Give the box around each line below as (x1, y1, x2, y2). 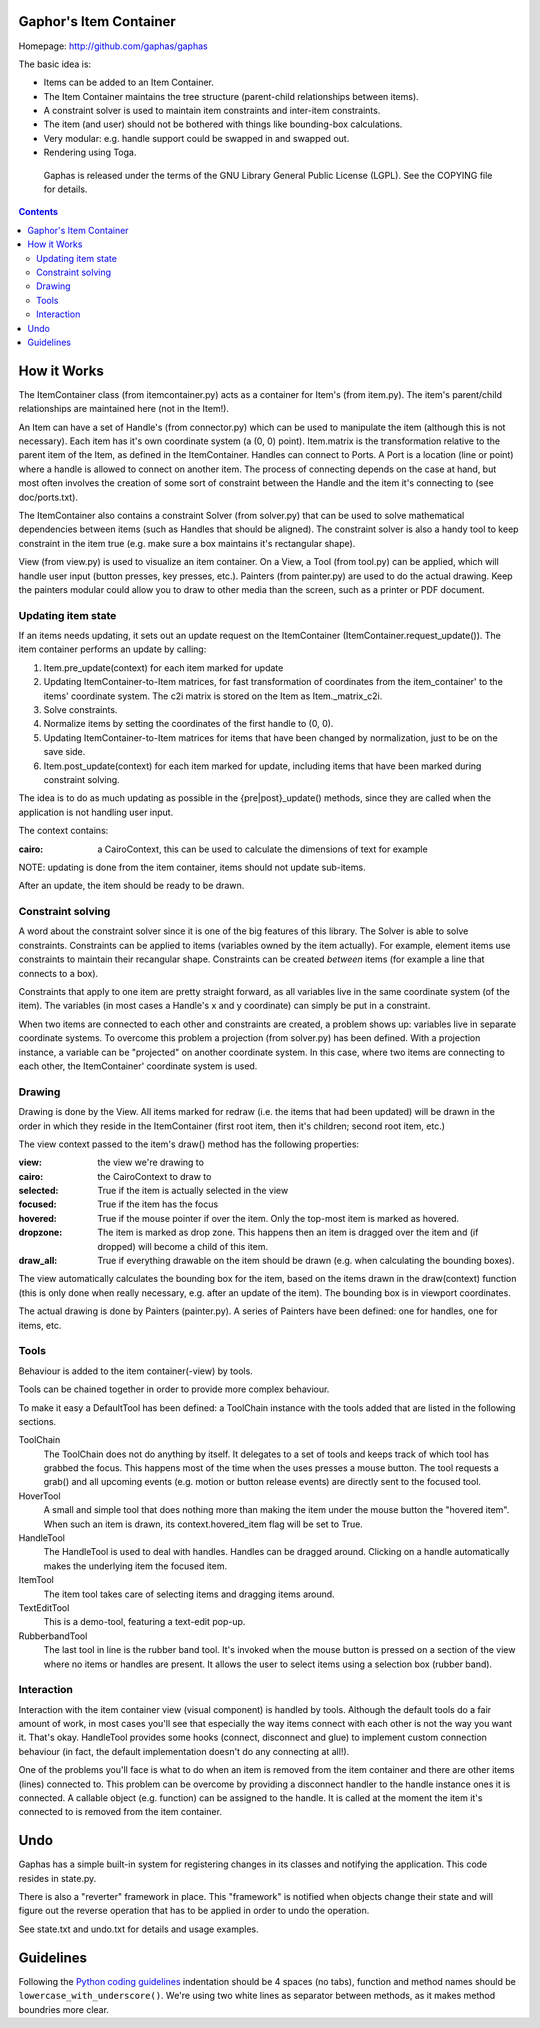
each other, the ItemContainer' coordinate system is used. (18, 1060, 258, 1072)
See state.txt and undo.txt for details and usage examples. (18, 1923, 259, 1935)
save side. (43, 746, 86, 758)
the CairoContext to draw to (97, 1170, 212, 1182)
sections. (18, 1415, 57, 1427)
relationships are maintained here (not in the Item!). (18, 403, 230, 415)
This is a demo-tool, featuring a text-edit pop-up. (43, 1616, 246, 1628)
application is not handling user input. (18, 806, 174, 818)
